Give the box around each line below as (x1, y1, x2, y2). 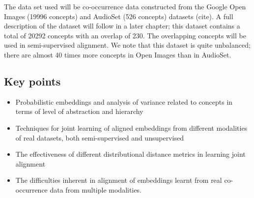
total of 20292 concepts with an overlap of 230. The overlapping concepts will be (4, 30, 246, 40)
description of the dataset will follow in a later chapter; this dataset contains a (4, 21, 240, 31)
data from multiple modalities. (50, 184, 141, 195)
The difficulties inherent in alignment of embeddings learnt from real (15, 175, 222, 185)
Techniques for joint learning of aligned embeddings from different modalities (15, 122, 248, 133)
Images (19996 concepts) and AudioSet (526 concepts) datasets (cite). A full (4, 11, 233, 21)
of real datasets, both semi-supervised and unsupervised (15, 132, 184, 142)
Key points (4, 73, 61, 88)
